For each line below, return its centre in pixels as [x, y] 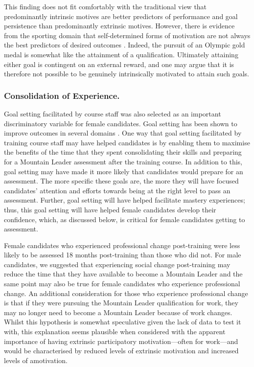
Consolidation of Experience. [62, 95]
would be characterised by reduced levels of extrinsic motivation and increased [121, 351]
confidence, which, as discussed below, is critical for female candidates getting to [125, 219]
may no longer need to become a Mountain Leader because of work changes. [118, 312]
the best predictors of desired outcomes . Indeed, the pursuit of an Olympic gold [125, 45]
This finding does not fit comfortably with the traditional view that [105, 6]
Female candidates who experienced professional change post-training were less [122, 245]
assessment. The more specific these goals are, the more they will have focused [121, 181]
